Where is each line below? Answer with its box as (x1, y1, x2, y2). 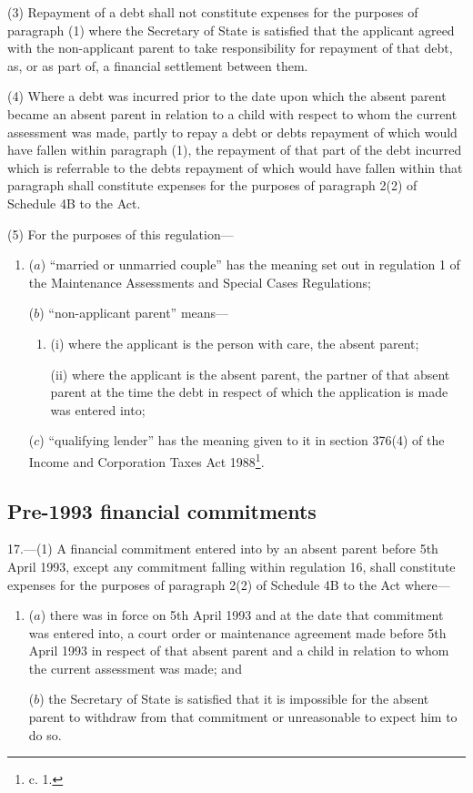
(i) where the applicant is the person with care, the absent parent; (50, 333, 419, 352)
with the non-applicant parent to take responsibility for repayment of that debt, (7, 38, 453, 57)
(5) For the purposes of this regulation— (7, 224, 234, 243)
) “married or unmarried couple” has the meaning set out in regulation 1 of (40, 255, 460, 274)
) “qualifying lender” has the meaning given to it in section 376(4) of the (39, 431, 445, 450)
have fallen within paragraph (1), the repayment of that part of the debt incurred (7, 140, 462, 159)
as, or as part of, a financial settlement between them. (7, 56, 308, 75)
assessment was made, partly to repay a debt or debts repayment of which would (7, 122, 458, 141)
